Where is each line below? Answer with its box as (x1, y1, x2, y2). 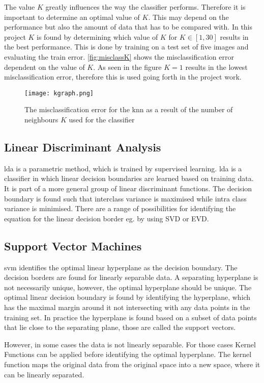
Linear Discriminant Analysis (4, 139, 161, 155)
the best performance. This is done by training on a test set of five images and (4, 41, 249, 52)
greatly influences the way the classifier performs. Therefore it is (45, 2, 246, 12)
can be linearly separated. (4, 369, 84, 379)
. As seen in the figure (93, 61, 162, 72)
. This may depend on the (148, 11, 229, 22)
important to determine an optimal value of (4, 11, 140, 22)
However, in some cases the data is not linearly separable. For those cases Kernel (4, 339, 256, 349)
